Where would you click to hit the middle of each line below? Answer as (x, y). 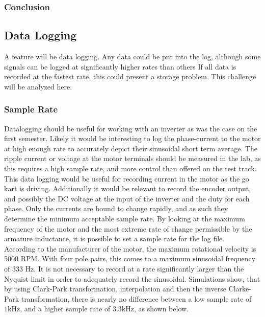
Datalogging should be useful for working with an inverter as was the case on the (131, 128)
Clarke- (240, 289)
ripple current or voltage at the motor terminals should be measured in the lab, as (132, 158)
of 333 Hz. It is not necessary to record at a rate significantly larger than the (124, 268)
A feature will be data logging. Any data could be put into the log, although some (132, 56)
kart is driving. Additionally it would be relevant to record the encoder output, (128, 188)
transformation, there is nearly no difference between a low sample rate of (136, 298)
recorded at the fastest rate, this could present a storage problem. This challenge (130, 76)
